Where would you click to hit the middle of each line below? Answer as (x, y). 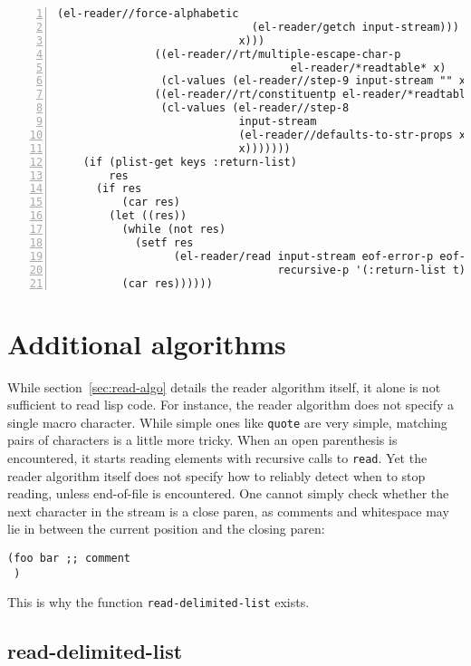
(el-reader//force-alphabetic (148, 14)
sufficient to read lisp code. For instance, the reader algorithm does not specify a (231, 405)
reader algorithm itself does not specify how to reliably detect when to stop (216, 475)
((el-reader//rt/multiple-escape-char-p (278, 54)
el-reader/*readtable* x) (368, 68)
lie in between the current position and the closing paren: (166, 529)
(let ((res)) (148, 216)
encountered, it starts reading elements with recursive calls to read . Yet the (217, 457)
